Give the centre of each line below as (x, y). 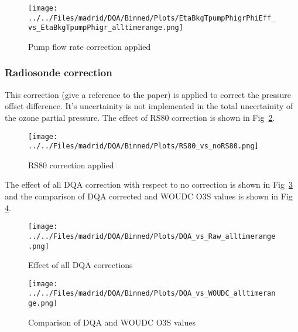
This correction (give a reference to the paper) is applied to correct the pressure (148, 94)
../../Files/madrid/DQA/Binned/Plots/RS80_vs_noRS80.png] (143, 146)
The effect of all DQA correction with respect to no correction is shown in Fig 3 (149, 184)
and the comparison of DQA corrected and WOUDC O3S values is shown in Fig (149, 196)
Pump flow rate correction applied (90, 46)
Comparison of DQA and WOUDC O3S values (112, 322)
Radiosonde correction (59, 72)
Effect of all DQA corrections (81, 265)
